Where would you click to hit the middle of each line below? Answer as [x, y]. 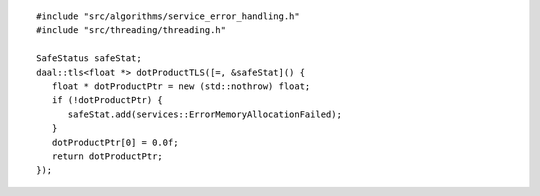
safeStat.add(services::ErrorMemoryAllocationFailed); [204, 114]
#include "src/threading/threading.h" [131, 30]
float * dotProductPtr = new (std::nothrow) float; [181, 86]
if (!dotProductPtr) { [107, 100]
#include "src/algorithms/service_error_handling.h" [168, 16]
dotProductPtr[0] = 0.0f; [115, 142]
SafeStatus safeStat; [89, 58]
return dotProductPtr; [107, 156]
